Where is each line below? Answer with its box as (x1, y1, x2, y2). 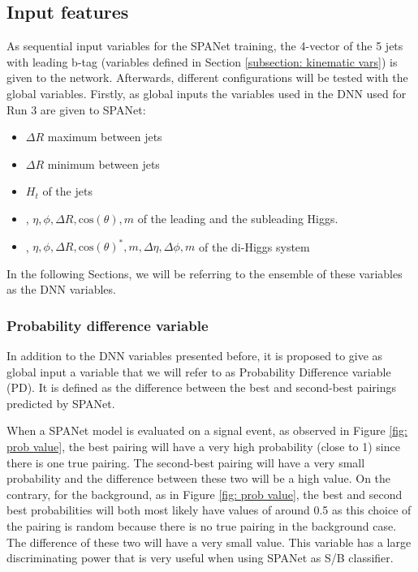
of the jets (42, 183, 93, 200)
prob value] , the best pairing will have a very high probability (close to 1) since (6, 438, 400, 455)
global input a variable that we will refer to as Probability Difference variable (6, 363, 391, 380)
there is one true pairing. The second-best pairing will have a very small (6, 454, 365, 471)
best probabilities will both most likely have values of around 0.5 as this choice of (6, 501, 412, 518)
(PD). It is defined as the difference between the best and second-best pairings (6, 379, 397, 396)
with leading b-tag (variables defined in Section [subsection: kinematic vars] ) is (6, 53, 398, 70)
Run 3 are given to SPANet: (6, 101, 146, 118)
